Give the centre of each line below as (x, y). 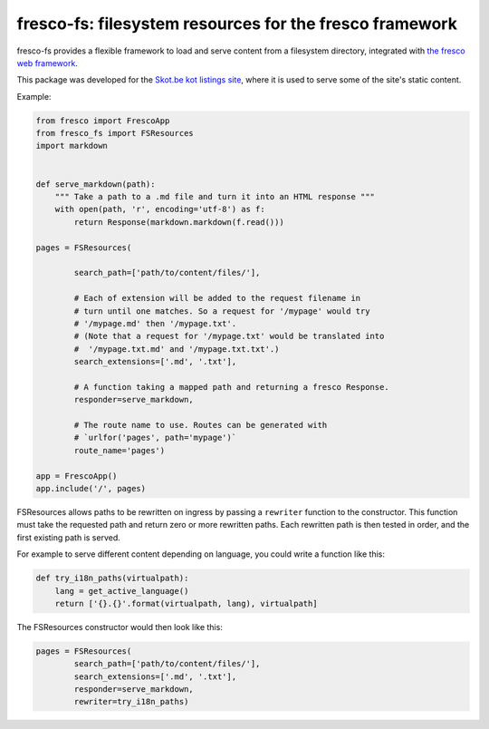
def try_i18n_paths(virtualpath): (112, 578)
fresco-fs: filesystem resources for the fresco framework (237, 24)
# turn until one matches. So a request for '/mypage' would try (222, 311)
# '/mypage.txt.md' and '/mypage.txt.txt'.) (177, 349)
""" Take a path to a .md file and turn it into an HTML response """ (215, 197)
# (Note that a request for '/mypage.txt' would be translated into (229, 336)
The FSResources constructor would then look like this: (120, 627)
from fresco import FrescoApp (103, 121)
